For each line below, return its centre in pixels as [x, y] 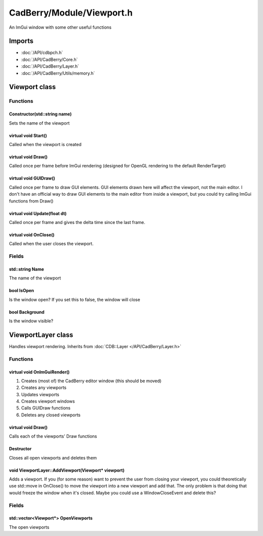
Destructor [20, 449]
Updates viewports [40, 394]
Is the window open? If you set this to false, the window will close [75, 299]
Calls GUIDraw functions [46, 408]
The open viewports [29, 527]
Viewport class [32, 87]
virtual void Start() [28, 135]
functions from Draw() [31, 201]
